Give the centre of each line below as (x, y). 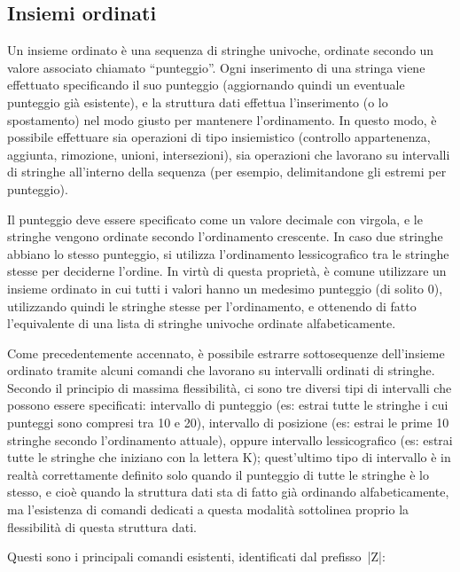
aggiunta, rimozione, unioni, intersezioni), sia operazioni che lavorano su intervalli (229, 154)
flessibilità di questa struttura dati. (102, 526)
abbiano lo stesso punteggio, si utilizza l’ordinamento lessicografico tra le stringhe (228, 253)
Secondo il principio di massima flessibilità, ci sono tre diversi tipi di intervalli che (230, 387)
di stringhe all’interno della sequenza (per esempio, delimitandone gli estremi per (227, 172)
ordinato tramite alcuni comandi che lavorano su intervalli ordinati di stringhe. (221, 370)
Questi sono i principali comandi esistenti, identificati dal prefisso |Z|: (196, 556)
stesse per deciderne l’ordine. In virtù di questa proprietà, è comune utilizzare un (227, 271)
